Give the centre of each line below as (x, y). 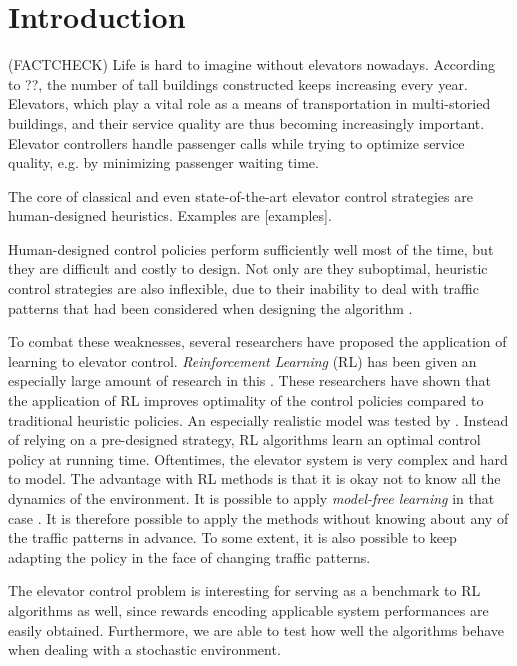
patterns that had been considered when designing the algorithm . (210, 307)
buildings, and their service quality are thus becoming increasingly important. (246, 122)
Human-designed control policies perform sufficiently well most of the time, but (251, 248)
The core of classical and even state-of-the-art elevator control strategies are (240, 195)
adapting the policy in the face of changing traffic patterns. (189, 556)
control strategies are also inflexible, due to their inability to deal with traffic (243, 288)
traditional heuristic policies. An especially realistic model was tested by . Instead (258, 419)
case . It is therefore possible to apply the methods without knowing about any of (258, 517)
